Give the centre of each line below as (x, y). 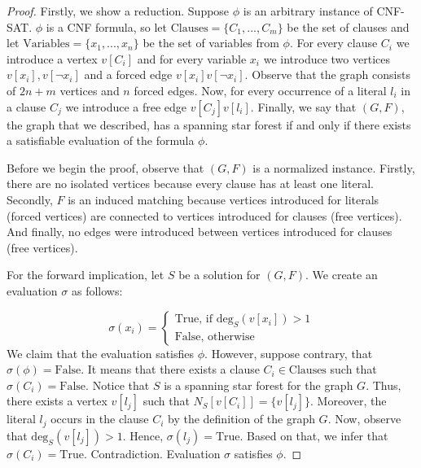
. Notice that (118, 385)
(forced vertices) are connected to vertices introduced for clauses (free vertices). (204, 215)
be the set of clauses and (348, 26)
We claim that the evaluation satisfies (101, 353)
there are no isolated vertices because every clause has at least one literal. (190, 184)
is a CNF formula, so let (106, 26)
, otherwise (228, 337)
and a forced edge (128, 74)
